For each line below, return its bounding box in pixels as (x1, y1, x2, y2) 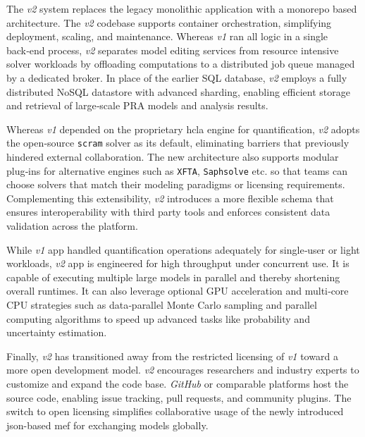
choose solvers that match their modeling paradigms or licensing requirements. (6, 177, 345, 192)
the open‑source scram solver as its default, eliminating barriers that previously (6, 135, 349, 150)
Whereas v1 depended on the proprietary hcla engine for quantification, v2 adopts (6, 121, 360, 136)
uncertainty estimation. (6, 325, 107, 340)
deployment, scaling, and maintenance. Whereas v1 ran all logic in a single (6, 29, 328, 44)
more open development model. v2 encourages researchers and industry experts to (6, 362, 359, 377)
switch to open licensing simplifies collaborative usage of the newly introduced (6, 404, 344, 419)
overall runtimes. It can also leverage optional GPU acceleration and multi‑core (6, 283, 349, 298)
